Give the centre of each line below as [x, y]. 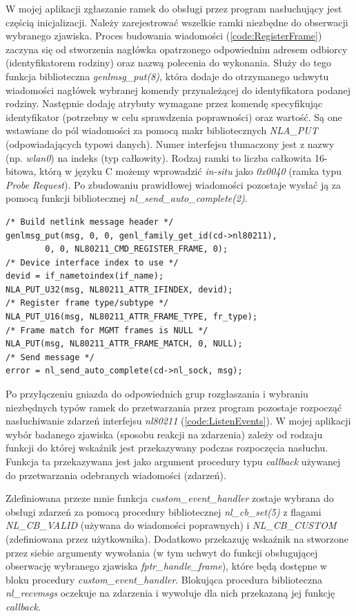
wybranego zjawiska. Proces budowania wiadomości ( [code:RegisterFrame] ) [164, 36]
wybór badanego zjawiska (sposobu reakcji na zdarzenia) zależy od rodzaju [164, 434]
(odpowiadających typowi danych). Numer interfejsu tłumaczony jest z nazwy [170, 143]
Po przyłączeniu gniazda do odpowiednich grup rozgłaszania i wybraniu [157, 394]
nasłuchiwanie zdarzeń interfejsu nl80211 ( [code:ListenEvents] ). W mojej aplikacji [178, 421]
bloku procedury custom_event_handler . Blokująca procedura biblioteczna [164, 579]
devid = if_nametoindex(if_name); [85, 276]
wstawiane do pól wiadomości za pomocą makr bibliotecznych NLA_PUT [162, 130]
